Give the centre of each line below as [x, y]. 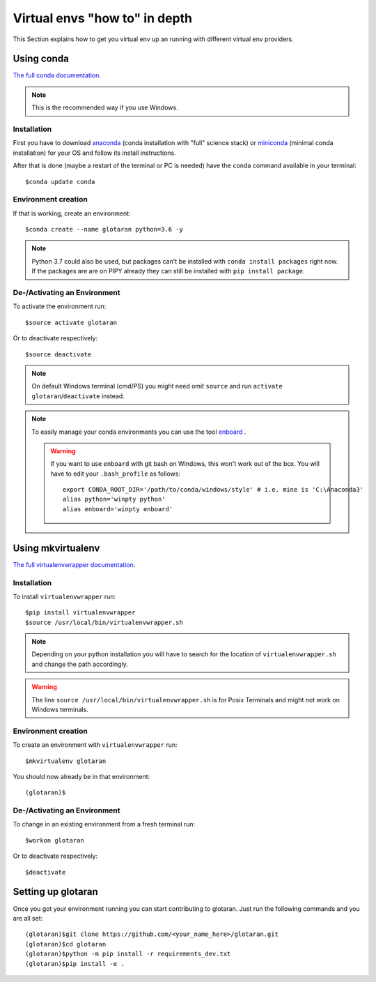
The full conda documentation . [57, 75]
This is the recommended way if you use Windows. [105, 107]
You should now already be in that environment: [81, 776]
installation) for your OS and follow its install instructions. [95, 153]
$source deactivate [58, 354]
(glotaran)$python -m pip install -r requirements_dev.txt [128, 954]
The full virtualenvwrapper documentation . [74, 564]
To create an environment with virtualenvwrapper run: [95, 745]
